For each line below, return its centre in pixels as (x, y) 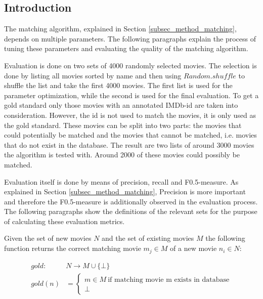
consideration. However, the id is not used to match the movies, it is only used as (130, 115)
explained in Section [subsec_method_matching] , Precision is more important (125, 191)
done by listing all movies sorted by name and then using (93, 75)
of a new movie (193, 248)
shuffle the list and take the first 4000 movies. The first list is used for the (118, 85)
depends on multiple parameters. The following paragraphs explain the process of (130, 38)
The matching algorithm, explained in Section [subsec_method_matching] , (120, 29)
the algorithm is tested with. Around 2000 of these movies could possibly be (122, 155)
